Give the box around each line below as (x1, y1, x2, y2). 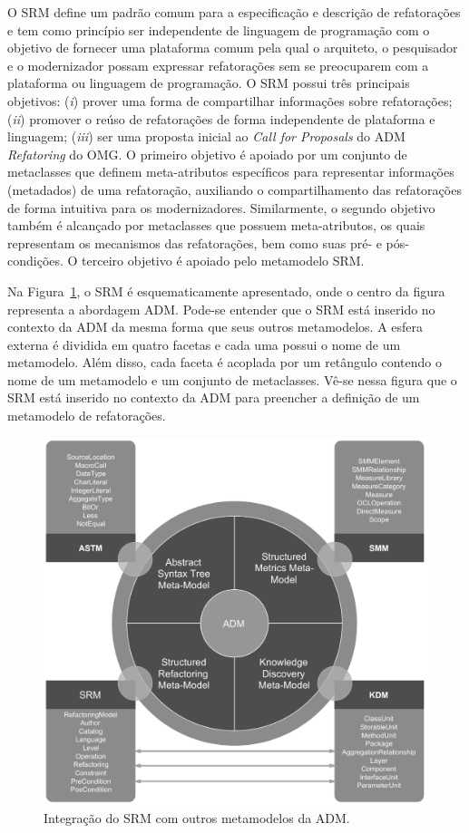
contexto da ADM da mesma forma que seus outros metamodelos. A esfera (7, 317, 424, 336)
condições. (7, 251, 64, 270)
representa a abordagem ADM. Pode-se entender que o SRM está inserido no (7, 299, 435, 318)
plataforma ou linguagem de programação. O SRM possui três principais (7, 73, 410, 92)
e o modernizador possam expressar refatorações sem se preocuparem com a (7, 55, 429, 74)
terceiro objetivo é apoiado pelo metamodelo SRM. (82, 251, 365, 270)
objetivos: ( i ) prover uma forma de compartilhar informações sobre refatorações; (7, 91, 453, 110)
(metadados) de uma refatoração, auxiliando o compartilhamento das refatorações (7, 179, 462, 199)
